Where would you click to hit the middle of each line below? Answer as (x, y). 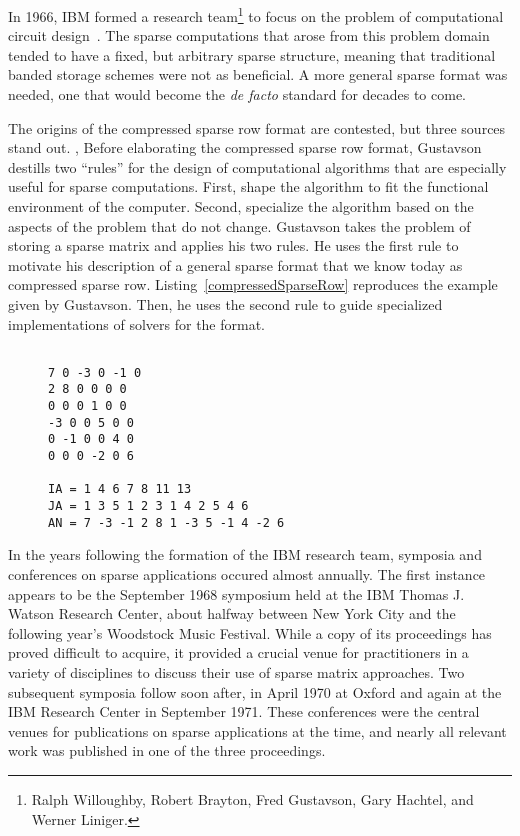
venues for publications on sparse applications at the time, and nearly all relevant (257, 730)
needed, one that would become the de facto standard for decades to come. (237, 94)
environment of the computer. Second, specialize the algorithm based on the (241, 206)
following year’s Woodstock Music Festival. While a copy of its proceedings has (250, 632)
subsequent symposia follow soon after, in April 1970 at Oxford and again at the (255, 691)
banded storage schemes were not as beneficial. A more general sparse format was (258, 74)
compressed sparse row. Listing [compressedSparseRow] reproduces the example (253, 284)
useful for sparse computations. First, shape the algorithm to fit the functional (248, 186)
